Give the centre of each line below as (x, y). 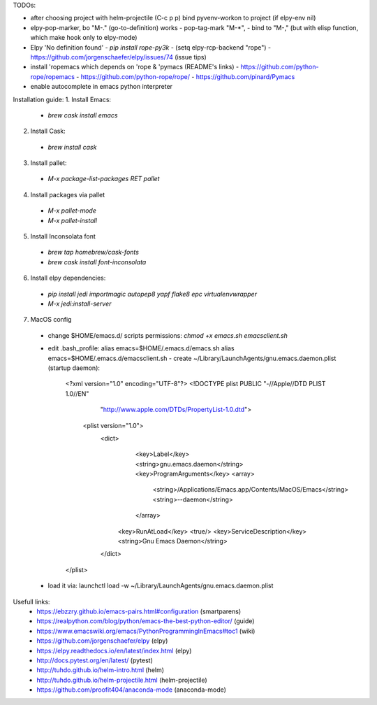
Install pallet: (49, 163)
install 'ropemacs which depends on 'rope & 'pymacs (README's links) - (135, 67)
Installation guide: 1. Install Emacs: (62, 99)
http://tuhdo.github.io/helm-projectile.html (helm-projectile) (122, 680)
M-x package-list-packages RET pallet (104, 179)
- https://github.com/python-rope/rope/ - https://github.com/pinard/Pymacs (185, 76)
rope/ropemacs (52, 76)
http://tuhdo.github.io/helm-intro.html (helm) (100, 670)
